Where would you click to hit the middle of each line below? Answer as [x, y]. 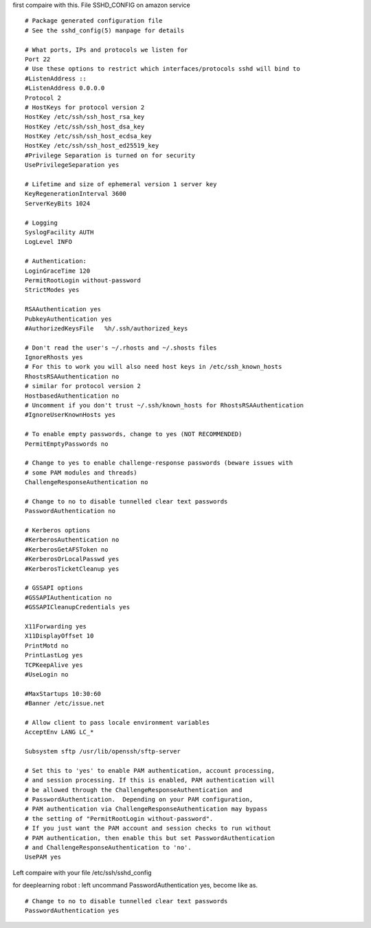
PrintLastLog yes [54, 655]
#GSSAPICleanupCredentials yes [78, 607]
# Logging [41, 223]
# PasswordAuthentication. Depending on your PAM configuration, [139, 800]
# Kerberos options [58, 530]
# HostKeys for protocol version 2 [85, 107]
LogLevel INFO [48, 242]
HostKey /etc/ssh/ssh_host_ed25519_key [92, 146]
